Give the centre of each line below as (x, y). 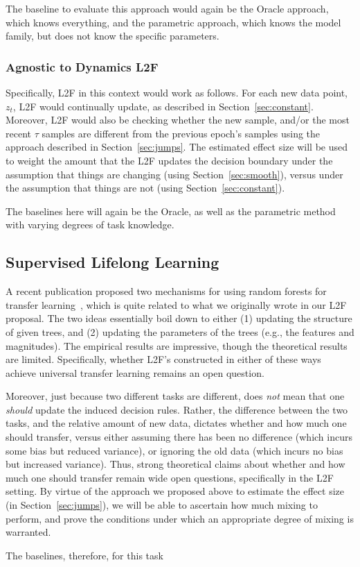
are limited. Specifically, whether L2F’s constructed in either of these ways (163, 359)
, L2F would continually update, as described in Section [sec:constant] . (163, 106)
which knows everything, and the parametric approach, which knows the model (173, 22)
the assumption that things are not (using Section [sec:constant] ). (145, 188)
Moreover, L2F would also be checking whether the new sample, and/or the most (178, 120)
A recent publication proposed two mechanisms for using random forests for (166, 291)
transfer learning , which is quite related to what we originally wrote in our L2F (176, 304)
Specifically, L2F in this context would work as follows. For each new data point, (177, 92)
